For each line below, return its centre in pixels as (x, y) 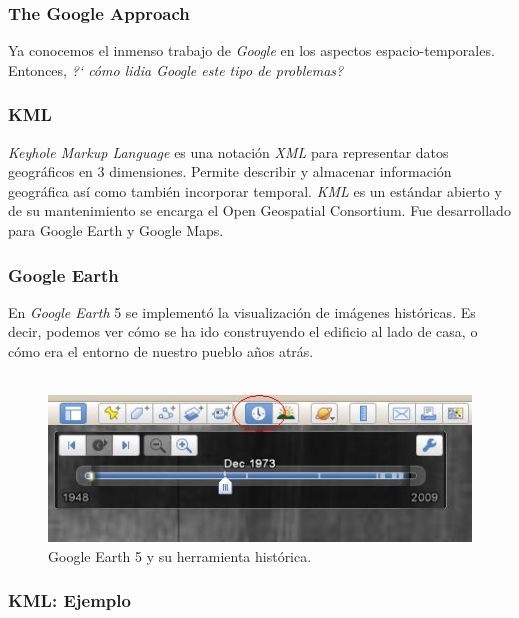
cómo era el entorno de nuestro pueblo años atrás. (161, 351)
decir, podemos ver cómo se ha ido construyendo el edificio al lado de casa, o (243, 331)
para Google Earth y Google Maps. (116, 230)
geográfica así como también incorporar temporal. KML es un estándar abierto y (255, 190)
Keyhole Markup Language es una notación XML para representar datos (228, 151)
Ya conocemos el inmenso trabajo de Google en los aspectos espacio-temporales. (251, 50)
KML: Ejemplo (69, 600)
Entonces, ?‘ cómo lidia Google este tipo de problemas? (176, 69)
